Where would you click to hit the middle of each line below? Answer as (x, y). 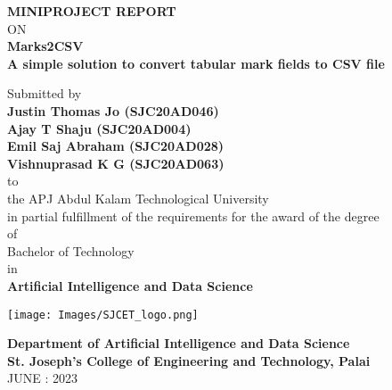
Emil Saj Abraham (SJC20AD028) (116, 146)
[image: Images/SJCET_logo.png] (103, 315)
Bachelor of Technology (71, 250)
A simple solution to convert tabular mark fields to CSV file (196, 63)
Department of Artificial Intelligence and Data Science (179, 343)
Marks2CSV (45, 46)
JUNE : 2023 (42, 378)
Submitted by (45, 93)
